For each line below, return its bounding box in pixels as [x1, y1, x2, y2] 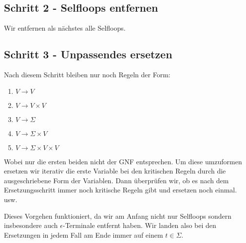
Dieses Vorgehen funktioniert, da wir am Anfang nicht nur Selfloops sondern [4, 210, 232, 221]
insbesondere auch [4, 220, 58, 230]
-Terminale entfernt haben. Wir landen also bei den [63, 220, 216, 230]
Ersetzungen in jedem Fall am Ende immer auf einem [4, 229, 163, 240]
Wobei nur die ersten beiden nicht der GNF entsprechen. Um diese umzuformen [4, 156, 242, 166]
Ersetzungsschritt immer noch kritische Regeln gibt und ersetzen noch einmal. [4, 185, 237, 195]
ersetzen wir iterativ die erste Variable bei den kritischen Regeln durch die [4, 166, 226, 176]
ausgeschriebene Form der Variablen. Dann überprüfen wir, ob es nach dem [4, 175, 229, 185]
